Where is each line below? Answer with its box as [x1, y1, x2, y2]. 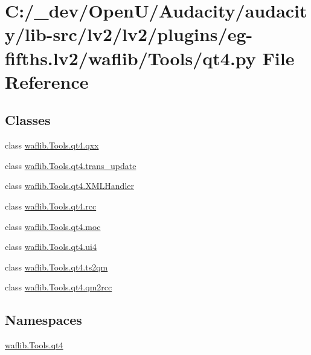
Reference [5, 69, 89, 94]
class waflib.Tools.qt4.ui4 [5, 240, 97, 253]
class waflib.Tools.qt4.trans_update [5, 159, 136, 171]
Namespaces [5, 310, 82, 329]
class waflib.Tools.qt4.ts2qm [5, 260, 108, 273]
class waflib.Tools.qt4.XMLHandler [5, 179, 134, 192]
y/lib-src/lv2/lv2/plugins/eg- [5, 22, 253, 46]
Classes [5, 110, 51, 129]
